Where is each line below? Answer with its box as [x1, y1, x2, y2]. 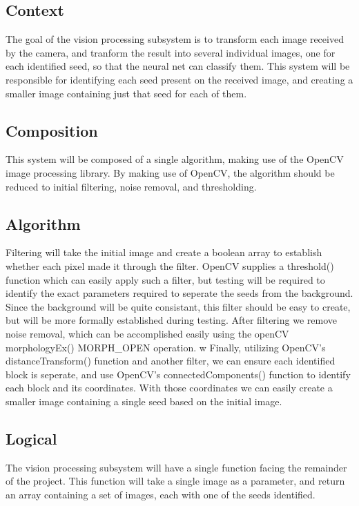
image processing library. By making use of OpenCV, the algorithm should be [6, 165, 335, 179]
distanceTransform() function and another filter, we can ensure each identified [6, 353, 336, 368]
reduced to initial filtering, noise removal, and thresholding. [6, 179, 257, 193]
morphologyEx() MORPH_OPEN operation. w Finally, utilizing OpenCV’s [6, 340, 326, 354]
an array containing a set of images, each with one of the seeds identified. [6, 487, 316, 501]
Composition [6, 119, 98, 141]
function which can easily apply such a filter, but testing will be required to [6, 272, 325, 286]
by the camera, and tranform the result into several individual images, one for [6, 45, 336, 59]
